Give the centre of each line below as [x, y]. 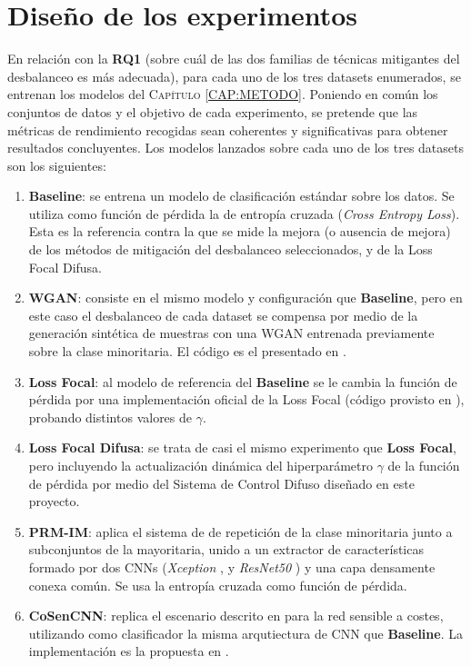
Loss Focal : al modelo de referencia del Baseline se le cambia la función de [243, 381]
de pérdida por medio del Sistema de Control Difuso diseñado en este [221, 483]
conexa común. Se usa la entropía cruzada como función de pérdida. [218, 585]
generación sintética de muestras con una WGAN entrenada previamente [231, 333]
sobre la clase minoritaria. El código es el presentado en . [187, 351]
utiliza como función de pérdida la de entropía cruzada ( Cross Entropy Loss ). [244, 213]
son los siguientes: [57, 165]
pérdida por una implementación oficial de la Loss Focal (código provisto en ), [246, 399]
